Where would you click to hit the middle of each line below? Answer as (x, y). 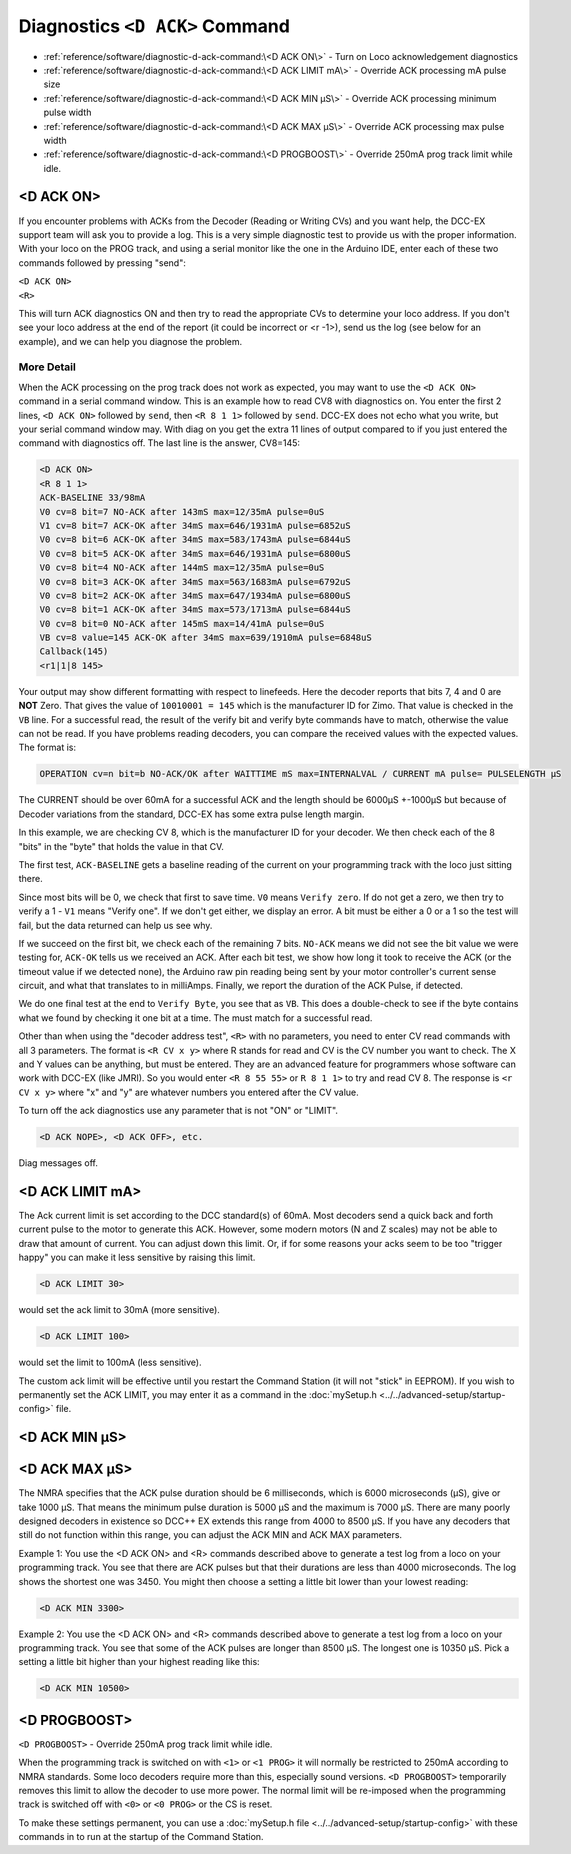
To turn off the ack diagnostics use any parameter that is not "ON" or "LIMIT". (178, 1111)
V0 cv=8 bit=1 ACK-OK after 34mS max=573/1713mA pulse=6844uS (195, 609)
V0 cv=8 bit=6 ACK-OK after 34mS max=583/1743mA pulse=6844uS (195, 539)
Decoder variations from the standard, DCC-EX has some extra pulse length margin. (191, 814)
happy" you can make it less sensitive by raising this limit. (137, 1257)
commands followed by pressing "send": (102, 262)
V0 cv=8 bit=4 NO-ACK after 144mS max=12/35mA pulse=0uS (182, 568)
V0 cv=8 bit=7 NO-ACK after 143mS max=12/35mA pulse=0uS (182, 511)
